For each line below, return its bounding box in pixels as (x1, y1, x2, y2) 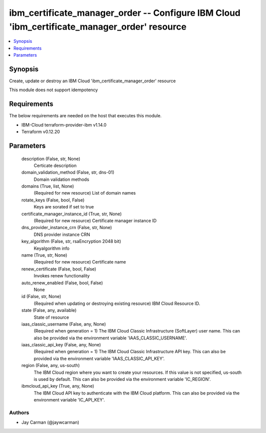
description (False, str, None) (21, 156, 81, 162)
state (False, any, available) (21, 307, 77, 313)
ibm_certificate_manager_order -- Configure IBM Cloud (9, 7, 241, 18)
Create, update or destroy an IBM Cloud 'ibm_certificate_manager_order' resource (9, 78, 176, 84)
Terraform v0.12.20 (21, 129, 60, 135)
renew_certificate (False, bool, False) (21, 266, 97, 272)
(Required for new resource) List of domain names (33, 190, 136, 196)
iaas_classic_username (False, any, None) (21, 321, 106, 327)
